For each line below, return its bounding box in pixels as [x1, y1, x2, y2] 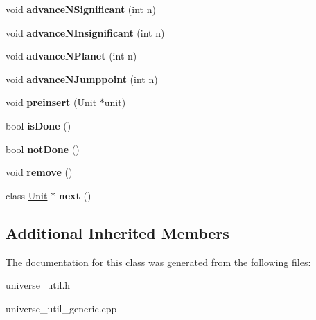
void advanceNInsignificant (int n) [6, 25, 165, 39]
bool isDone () [6, 118, 71, 132]
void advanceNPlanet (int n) [6, 48, 137, 63]
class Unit [6, 188, 48, 202]
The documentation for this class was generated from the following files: [6, 254, 311, 269]
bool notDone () [6, 141, 80, 156]
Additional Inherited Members [6, 222, 229, 243]
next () [58, 188, 91, 202]
